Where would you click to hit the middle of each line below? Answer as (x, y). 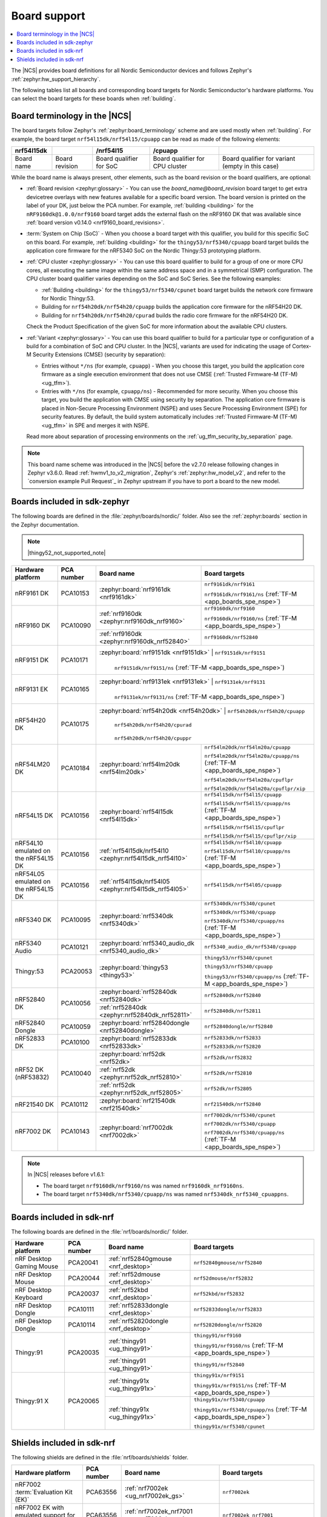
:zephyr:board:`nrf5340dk (136, 916)
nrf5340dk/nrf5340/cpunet (240, 903)
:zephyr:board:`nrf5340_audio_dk (147, 943)
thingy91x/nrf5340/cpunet (230, 1427)
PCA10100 (75, 1042)
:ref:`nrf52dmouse (134, 1274)
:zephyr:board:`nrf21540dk (137, 1100)
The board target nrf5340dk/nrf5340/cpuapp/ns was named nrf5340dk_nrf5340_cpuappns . (166, 1194)
